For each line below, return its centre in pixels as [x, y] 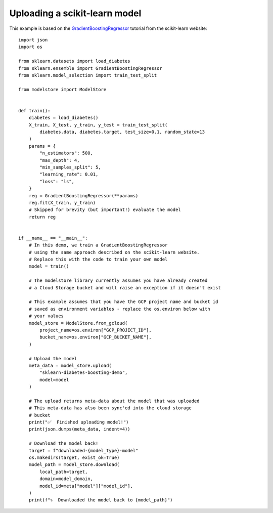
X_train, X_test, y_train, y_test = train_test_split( [98, 125]
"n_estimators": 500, [66, 153]
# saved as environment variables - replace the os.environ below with [119, 309]
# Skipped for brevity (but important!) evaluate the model [105, 210]
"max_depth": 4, [60, 160]
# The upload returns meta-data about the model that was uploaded [114, 401]
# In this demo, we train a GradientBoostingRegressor [98, 245]
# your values [46, 316]
